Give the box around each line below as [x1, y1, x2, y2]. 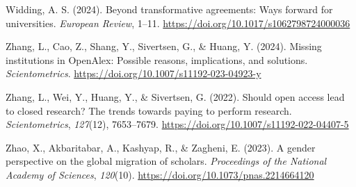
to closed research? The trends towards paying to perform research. [6, 103, 292, 117]
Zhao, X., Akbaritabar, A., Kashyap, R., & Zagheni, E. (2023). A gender [6, 140, 316, 154]
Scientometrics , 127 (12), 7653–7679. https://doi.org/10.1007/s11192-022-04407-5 [6, 117, 349, 131]
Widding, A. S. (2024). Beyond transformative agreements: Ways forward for [6, 2, 333, 16]
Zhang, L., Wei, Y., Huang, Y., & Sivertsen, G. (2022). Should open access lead [6, 89, 345, 104]
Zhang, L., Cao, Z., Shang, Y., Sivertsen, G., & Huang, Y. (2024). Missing [6, 39, 322, 54]
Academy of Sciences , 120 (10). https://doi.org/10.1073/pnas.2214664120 [6, 167, 314, 181]
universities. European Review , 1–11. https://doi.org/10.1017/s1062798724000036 [6, 15, 350, 30]
